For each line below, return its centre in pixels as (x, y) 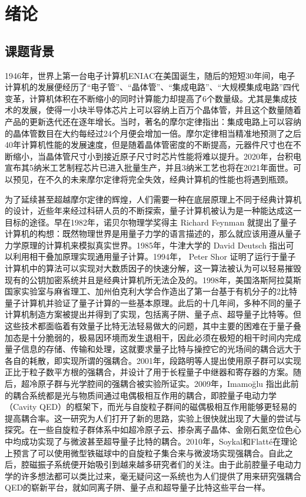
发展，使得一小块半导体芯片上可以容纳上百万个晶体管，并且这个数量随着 (161, 110)
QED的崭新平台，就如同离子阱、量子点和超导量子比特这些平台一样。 (138, 487)
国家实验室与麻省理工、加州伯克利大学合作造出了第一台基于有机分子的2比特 (151, 291)
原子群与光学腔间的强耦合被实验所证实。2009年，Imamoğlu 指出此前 (168, 384)
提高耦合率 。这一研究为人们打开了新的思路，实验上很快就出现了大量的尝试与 (153, 418)
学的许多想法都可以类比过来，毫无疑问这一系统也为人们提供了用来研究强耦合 (153, 476)
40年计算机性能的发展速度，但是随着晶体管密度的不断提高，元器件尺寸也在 (149, 145)
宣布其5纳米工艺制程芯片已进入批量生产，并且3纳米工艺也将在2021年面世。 (149, 168)
